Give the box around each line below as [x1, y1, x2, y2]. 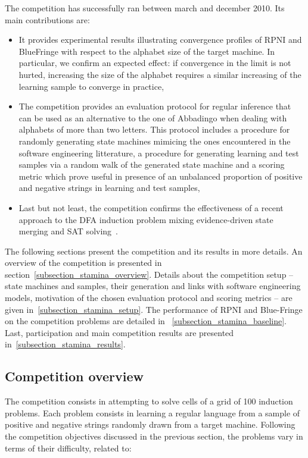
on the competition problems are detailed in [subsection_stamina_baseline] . [5, 315, 287, 327]
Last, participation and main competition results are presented [5, 326, 234, 338]
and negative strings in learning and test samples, [18, 181, 200, 194]
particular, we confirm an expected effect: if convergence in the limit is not [18, 57, 291, 69]
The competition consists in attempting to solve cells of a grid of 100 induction [5, 395, 293, 407]
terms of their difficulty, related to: [5, 441, 132, 454]
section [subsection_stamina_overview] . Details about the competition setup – [5, 268, 294, 280]
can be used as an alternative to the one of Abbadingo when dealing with [18, 111, 287, 124]
